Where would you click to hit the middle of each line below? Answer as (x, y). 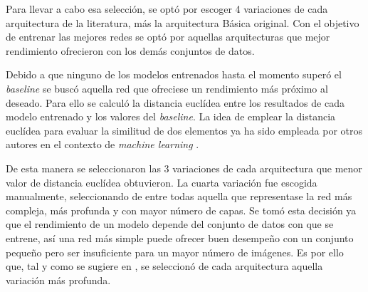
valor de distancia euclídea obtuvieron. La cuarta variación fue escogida (162, 182)
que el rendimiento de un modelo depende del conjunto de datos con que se (170, 224)
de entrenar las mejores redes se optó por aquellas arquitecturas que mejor (168, 37)
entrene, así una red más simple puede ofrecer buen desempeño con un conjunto (180, 238)
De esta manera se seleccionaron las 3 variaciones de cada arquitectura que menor (184, 168)
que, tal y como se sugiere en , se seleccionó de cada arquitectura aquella (164, 266)
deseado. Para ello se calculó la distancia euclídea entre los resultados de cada (175, 102)
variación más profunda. (58, 280)
